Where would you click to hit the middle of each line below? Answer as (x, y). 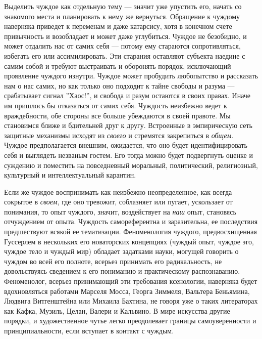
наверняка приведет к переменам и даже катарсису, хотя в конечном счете (118, 26)
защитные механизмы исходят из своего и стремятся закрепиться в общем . (119, 135)
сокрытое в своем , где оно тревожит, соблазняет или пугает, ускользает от (118, 202)
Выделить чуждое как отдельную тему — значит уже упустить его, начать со (123, 6)
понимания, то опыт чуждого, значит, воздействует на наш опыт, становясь (120, 211)
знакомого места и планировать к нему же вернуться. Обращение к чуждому (122, 16)
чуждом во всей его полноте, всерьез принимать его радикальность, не (113, 261)
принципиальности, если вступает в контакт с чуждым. (89, 330)
